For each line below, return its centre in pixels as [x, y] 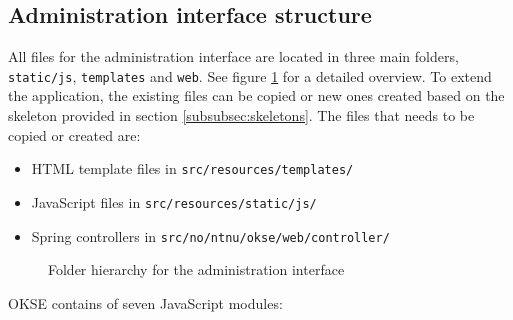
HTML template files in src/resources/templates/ [192, 168]
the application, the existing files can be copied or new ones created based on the [256, 95]
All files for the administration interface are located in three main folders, [233, 56]
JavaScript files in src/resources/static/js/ [174, 201]
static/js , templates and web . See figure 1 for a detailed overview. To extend [250, 75]
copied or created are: [74, 134]
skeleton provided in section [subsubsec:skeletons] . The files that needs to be [241, 115]
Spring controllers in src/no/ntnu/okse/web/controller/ [210, 235]
